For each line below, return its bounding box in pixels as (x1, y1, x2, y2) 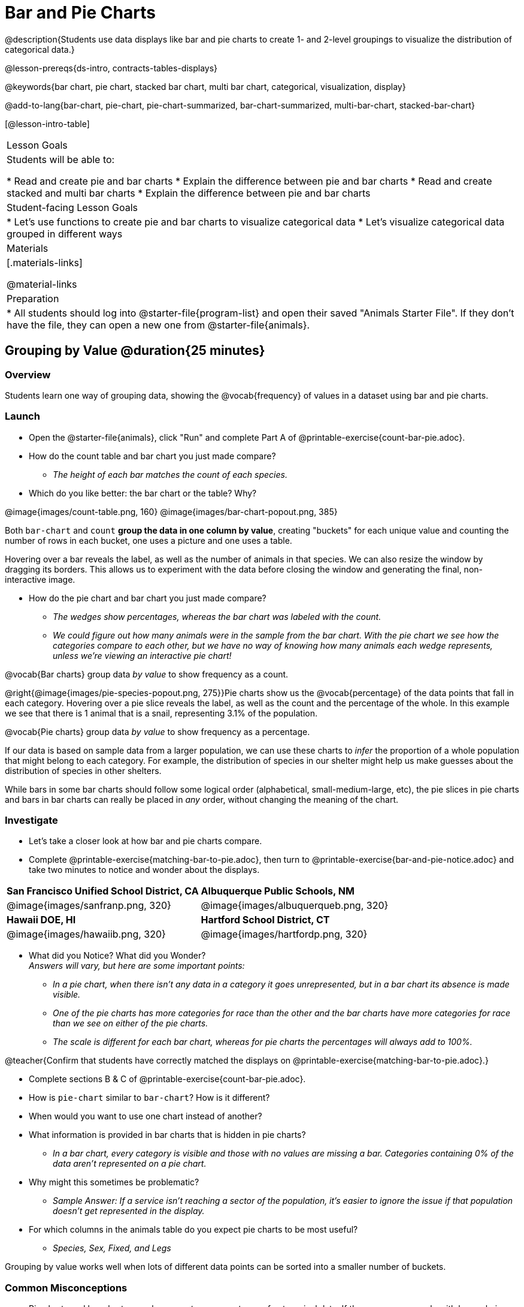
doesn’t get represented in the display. (53, 1206, 205, 1216)
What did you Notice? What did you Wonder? (29, 950, 206, 961)
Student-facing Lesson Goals (7, 201, 138, 213)
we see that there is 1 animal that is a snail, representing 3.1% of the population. (5, 707, 318, 718)
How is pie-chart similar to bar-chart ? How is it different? (29, 1092, 270, 1103)
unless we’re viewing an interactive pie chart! (53, 650, 232, 661)
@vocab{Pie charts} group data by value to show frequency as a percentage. (5, 726, 310, 737)
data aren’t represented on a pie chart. (53, 1158, 207, 1169)
